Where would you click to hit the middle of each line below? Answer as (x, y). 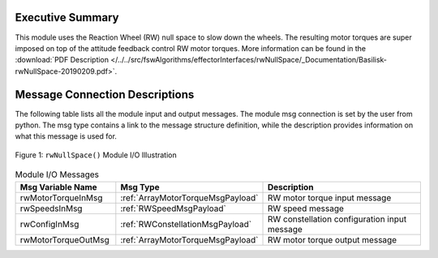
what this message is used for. (66, 136)
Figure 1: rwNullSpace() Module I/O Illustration (96, 155)
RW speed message (306, 209)
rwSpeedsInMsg (51, 209)
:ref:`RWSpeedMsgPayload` (174, 209)
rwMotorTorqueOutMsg (64, 239)
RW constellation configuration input (337, 219)
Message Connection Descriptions (105, 95)
